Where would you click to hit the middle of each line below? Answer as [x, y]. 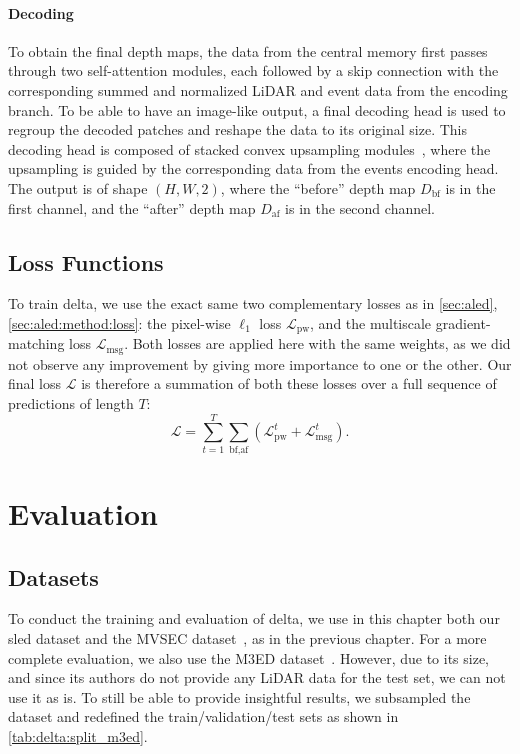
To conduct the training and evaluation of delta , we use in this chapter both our [254, 618]
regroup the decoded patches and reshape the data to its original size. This [238, 129]
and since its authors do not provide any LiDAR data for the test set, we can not [257, 677]
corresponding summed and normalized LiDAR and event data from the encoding [258, 89]
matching [36, 343]
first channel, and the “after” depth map [132, 207]
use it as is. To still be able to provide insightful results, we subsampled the [239, 696]
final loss [35, 383]
